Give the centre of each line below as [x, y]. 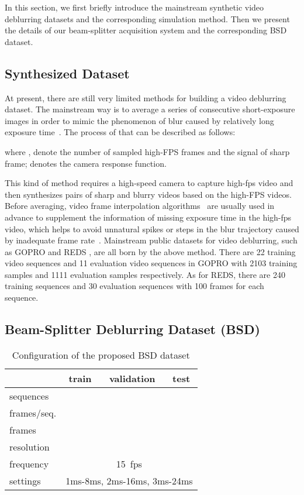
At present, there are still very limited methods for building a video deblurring [146, 97]
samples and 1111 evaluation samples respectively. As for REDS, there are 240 [145, 274]
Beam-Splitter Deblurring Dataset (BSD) [132, 329]
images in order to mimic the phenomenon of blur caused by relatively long [139, 120]
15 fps [129, 463]
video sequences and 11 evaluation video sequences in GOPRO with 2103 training [151, 263]
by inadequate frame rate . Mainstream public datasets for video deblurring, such [151, 240]
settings [25, 480]
